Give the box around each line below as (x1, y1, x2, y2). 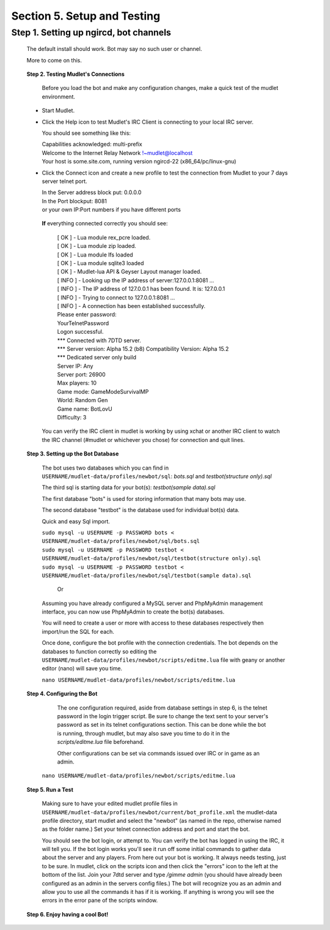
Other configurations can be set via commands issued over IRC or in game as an (57, 749, 260, 757)
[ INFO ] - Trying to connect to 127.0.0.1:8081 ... (57, 294, 175, 301)
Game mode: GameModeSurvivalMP (57, 388, 149, 395)
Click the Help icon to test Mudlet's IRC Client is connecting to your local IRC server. (42, 118, 254, 126)
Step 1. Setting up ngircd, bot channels (11, 27, 171, 38)
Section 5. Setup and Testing (11, 9, 161, 23)
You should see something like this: (42, 129, 131, 137)
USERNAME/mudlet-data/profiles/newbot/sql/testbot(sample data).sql (42, 572, 252, 579)
